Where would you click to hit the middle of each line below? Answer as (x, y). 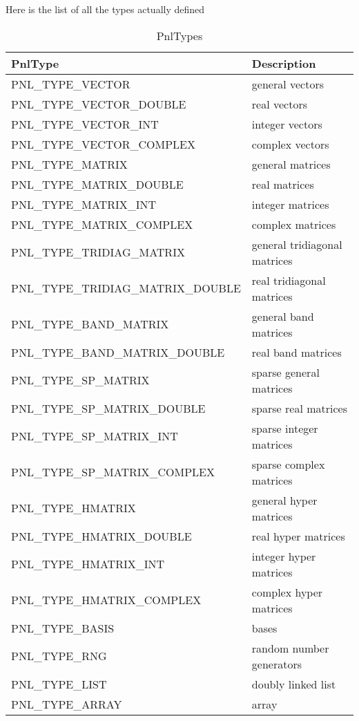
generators (276, 664)
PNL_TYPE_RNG (59, 656)
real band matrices (297, 352)
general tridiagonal (297, 244)
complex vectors (290, 144)
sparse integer (285, 428)
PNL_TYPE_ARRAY (67, 704)
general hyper (284, 500)
